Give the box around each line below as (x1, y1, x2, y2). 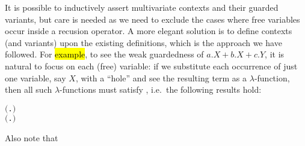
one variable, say (5, 71, 66, 84)
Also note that (5, 132, 58, 144)
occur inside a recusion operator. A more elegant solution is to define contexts (5, 25, 292, 37)
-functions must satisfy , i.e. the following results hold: (60, 83, 262, 96)
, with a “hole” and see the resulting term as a (75, 71, 247, 84)
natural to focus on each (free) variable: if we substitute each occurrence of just (5, 59, 298, 72)
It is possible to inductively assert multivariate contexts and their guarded (5, 1, 279, 13)
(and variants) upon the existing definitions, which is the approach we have (5, 36, 282, 48)
